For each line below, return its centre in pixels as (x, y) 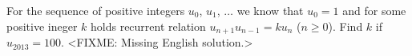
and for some (374, 10)
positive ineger (42, 26)
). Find (345, 26)
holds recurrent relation (148, 26)
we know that (270, 10)
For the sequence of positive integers (96, 10)
